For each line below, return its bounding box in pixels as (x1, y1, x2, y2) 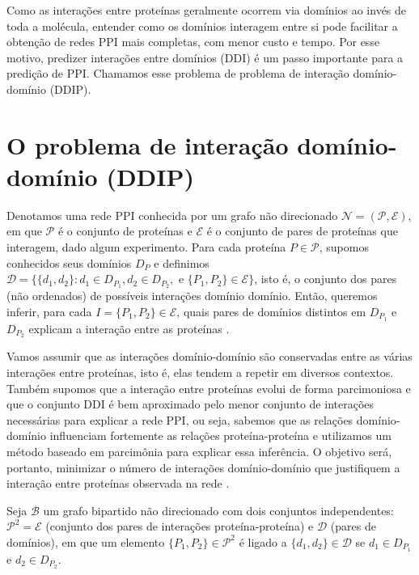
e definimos (154, 254, 209, 271)
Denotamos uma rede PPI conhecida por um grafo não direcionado (6, 206, 338, 223)
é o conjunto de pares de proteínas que (206, 222, 398, 239)
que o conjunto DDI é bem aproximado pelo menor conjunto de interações (6, 395, 375, 412)
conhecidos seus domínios (6, 254, 132, 271)
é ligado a (239, 533, 287, 550)
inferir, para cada (6, 302, 92, 319)
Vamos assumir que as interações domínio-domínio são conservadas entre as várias (6, 348, 413, 365)
